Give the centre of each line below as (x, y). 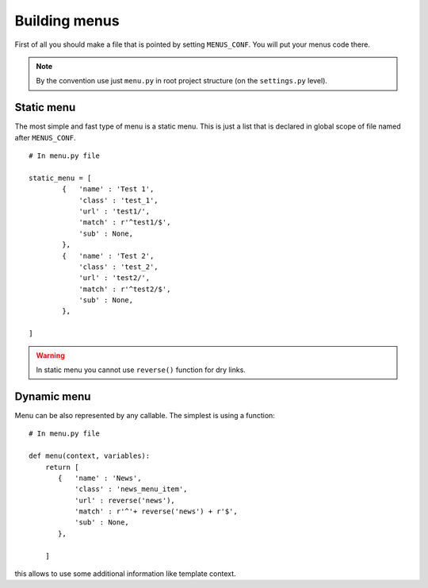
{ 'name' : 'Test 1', (108, 189)
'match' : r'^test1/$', (125, 223)
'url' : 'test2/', (115, 278)
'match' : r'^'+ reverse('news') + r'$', (156, 511)
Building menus (67, 21)
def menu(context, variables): (90, 456)
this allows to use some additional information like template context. (126, 574)
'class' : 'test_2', (118, 267)
